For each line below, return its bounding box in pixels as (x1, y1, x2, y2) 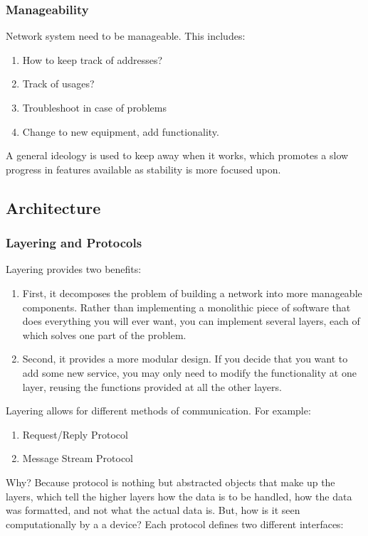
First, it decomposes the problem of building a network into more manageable (22, 285, 362, 300)
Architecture (6, 196, 101, 218)
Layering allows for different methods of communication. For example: (6, 403, 311, 418)
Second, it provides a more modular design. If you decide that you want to (22, 351, 348, 366)
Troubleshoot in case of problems (22, 100, 167, 114)
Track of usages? (22, 76, 95, 91)
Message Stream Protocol (22, 451, 133, 466)
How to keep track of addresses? (22, 52, 163, 67)
